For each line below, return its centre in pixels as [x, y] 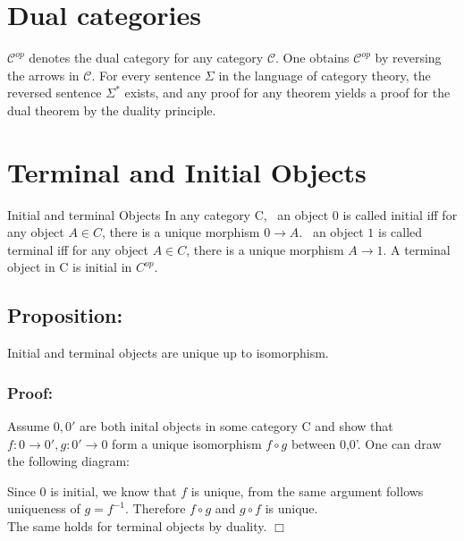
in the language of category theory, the [325, 75]
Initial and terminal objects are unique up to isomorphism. [168, 353]
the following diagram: [68, 461]
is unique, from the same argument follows [307, 490]
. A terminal [417, 249]
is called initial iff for [400, 214]
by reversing [408, 58]
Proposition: [65, 315]
